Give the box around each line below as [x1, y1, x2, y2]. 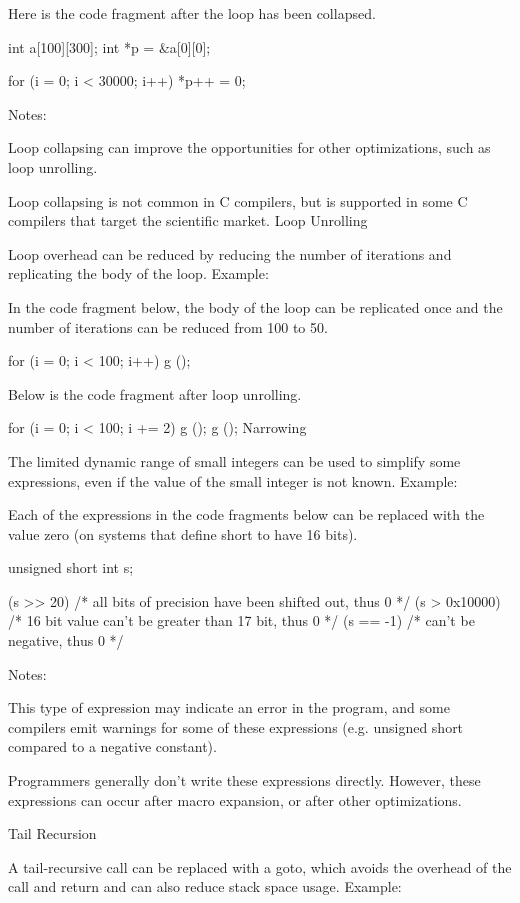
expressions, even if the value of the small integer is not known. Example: [8, 470, 458, 491]
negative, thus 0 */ [8, 630, 124, 651]
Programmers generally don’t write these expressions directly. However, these [8, 770, 481, 791]
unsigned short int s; [8, 557, 134, 578]
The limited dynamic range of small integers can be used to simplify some [8, 450, 461, 471]
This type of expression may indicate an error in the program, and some [8, 697, 450, 718]
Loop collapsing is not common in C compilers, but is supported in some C [8, 190, 468, 211]
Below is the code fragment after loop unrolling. [8, 383, 302, 404]
